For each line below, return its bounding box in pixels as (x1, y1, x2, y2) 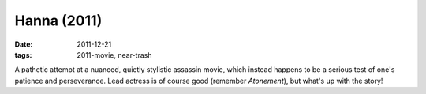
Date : (14, 39, 33, 49)
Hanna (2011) (14, 12, 103, 29)
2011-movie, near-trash (77, 50, 152, 59)
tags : (14, 50, 32, 59)
